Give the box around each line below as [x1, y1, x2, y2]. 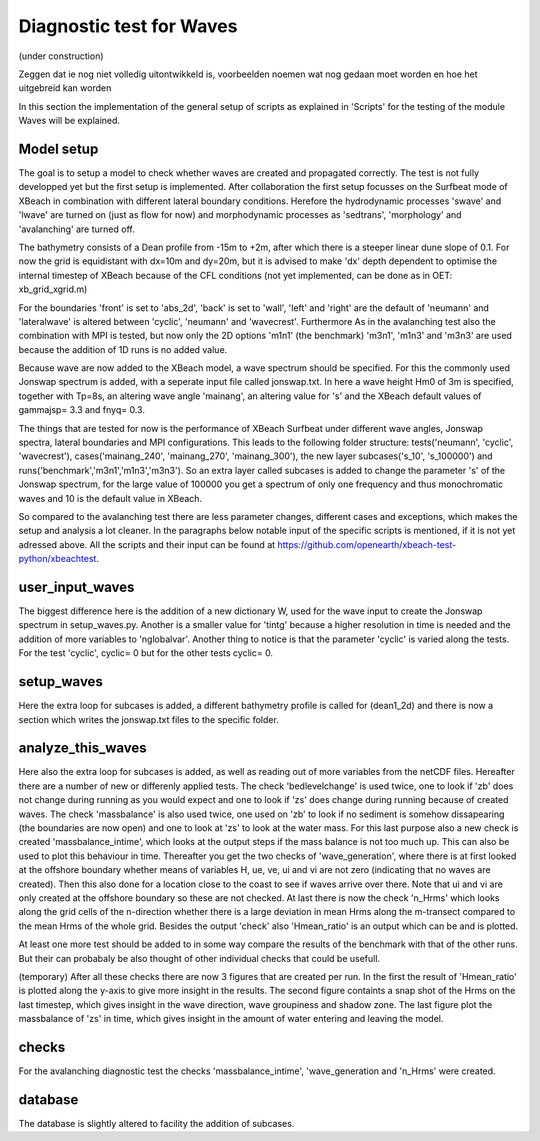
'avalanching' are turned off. [18, 223, 135, 235]
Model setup [18, 140, 99, 157]
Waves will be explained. [18, 115, 120, 127]
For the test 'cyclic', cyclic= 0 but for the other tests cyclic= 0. [18, 647, 274, 659]
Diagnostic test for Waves [18, 15, 238, 37]
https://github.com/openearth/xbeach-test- [277, 538, 457, 550]
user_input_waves [18, 578, 135, 595]
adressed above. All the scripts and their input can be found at [18, 538, 276, 550]
